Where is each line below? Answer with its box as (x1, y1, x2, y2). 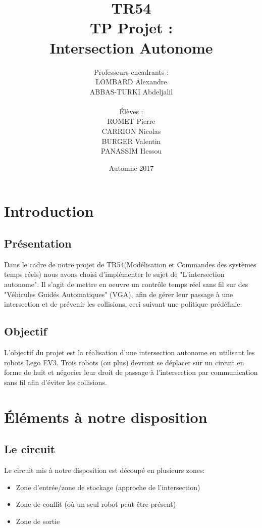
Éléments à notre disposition (4, 406, 207, 427)
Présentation (4, 235, 72, 251)
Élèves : (119, 106, 143, 116)
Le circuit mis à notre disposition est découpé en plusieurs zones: (4, 464, 205, 475)
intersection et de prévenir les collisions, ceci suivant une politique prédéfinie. (4, 299, 242, 309)
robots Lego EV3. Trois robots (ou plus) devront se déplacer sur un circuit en (4, 357, 244, 367)
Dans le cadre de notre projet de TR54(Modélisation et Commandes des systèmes (4, 259, 256, 269)
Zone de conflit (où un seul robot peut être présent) (16, 499, 176, 509)
